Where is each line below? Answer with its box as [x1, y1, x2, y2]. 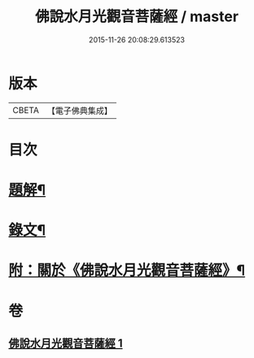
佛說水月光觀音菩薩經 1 [8, 337, 124, 351]
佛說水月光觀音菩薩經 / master [35, 7, 239, 26]
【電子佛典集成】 [46, 105, 112, 116]
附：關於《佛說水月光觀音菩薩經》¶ [8, 261, 246, 280]
